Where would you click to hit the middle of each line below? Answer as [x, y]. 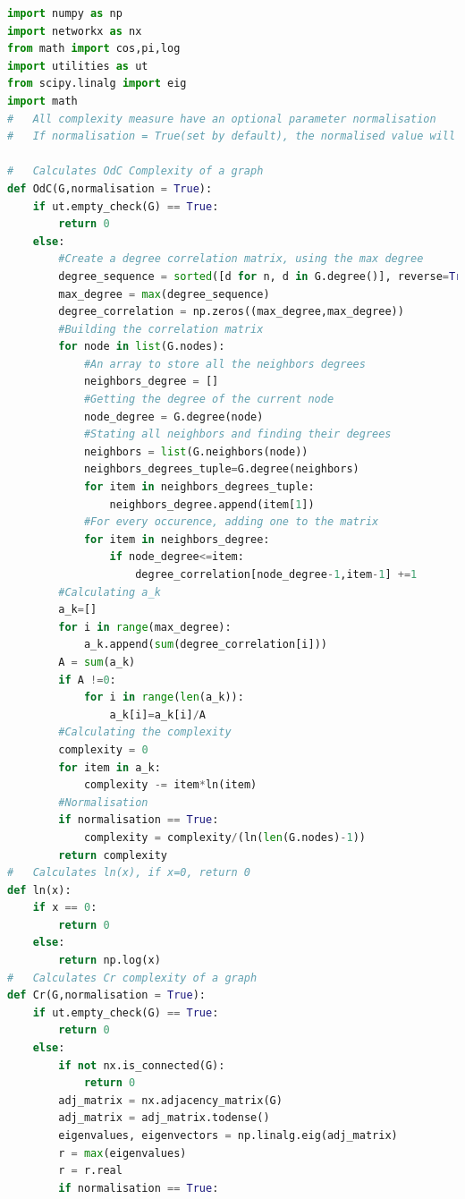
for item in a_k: [110, 767]
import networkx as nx [75, 31]
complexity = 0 [103, 749]
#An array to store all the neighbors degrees [224, 364]
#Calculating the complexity [145, 732]
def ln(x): [39, 890]
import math [42, 101]
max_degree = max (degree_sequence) [164, 294]
